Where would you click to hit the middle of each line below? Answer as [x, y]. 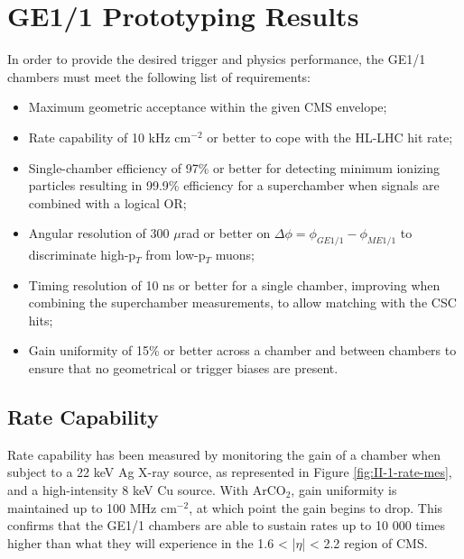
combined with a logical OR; [107, 202]
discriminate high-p [82, 255]
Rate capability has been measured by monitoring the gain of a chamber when [224, 454]
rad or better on [226, 233]
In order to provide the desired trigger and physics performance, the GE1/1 [217, 59]
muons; [235, 255]
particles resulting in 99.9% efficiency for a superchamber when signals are [234, 185]
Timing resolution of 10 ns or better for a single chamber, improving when [234, 284]
